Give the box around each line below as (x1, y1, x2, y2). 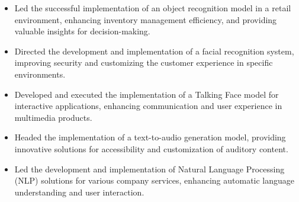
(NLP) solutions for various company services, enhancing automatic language (14, 174, 295, 187)
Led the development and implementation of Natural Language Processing (14, 162, 285, 175)
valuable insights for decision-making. (14, 25, 150, 37)
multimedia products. (14, 111, 92, 123)
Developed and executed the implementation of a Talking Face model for (14, 88, 279, 100)
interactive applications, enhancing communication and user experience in (14, 100, 282, 112)
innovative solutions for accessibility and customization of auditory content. (14, 142, 288, 155)
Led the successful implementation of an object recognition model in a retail (14, 2, 291, 14)
